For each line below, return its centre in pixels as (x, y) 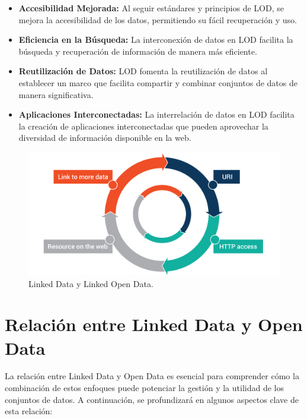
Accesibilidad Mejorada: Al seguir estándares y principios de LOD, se (151, 8)
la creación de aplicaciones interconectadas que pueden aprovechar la (143, 126)
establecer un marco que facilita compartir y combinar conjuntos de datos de (158, 82)
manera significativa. (56, 94)
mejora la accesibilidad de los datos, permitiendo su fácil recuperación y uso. (158, 19)
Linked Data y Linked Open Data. (91, 283)
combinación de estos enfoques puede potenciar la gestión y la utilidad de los (144, 388)
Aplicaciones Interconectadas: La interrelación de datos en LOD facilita (156, 114)
